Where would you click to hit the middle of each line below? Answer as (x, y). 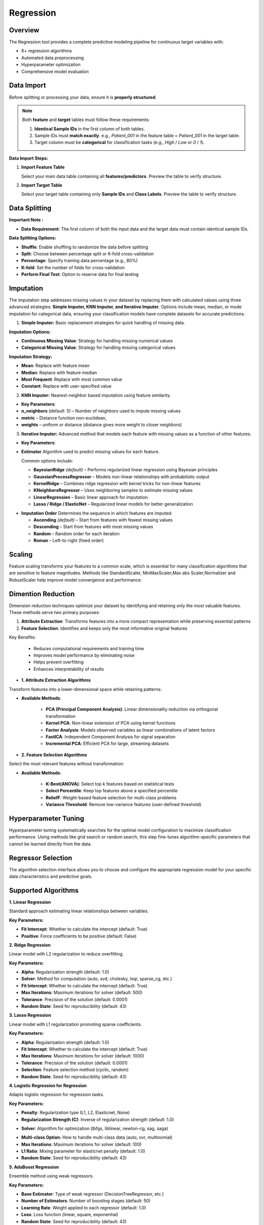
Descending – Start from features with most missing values (93, 527)
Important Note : (26, 220)
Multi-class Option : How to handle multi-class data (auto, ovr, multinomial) (97, 1137)
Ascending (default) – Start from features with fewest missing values (103, 520)
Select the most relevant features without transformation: (66, 764)
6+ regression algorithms (47, 51)
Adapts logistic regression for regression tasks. (57, 1095)
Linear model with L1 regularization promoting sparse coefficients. (76, 1024)
